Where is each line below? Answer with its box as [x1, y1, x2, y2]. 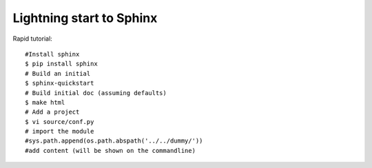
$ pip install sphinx [25, 60, 98, 68]
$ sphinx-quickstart [25, 79, 94, 87]
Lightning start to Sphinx [12, 10, 158, 25]
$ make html [25, 98, 65, 106]
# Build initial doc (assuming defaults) [25, 89, 167, 96]
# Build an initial [25, 70, 91, 77]
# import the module [25, 127, 94, 136]
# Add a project [25, 108, 80, 116]
